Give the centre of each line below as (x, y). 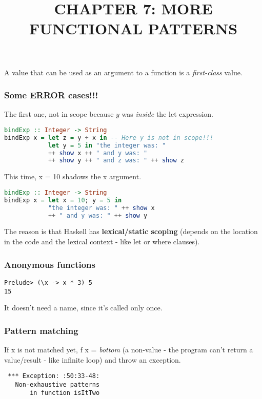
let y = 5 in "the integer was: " (107, 145)
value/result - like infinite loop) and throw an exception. (93, 359)
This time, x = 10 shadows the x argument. (73, 176)
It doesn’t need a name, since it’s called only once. (83, 308)
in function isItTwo (65, 393)
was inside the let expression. (167, 114)
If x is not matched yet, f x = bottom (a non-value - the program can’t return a (129, 349)
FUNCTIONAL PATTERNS (133, 28)
